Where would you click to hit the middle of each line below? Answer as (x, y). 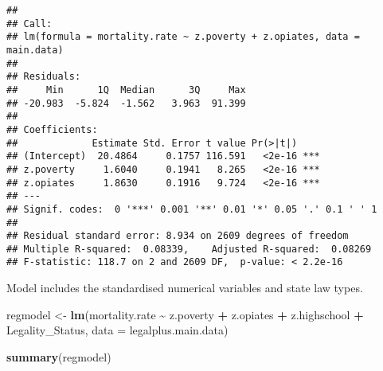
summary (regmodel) (59, 356)
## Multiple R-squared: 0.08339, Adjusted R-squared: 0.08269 (189, 249)
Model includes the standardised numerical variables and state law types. (185, 288)
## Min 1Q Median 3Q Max (126, 90)
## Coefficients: (52, 129)
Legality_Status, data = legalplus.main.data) (117, 330)
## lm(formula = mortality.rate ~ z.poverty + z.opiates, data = (183, 37)
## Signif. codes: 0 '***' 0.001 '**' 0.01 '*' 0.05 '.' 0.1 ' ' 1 (192, 209)
